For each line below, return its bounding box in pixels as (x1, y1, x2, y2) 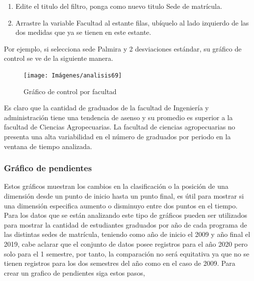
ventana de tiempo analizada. (4, 141, 92, 151)
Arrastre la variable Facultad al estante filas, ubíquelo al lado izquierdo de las (15, 17, 249, 27)
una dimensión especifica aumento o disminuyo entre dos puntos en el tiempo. (4, 200, 238, 210)
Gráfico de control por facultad (24, 86, 117, 96)
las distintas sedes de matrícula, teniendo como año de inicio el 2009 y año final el (4, 229, 251, 239)
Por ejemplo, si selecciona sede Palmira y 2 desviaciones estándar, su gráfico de (4, 43, 242, 53)
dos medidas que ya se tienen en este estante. (15, 27, 152, 37)
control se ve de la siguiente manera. (4, 53, 113, 63)
